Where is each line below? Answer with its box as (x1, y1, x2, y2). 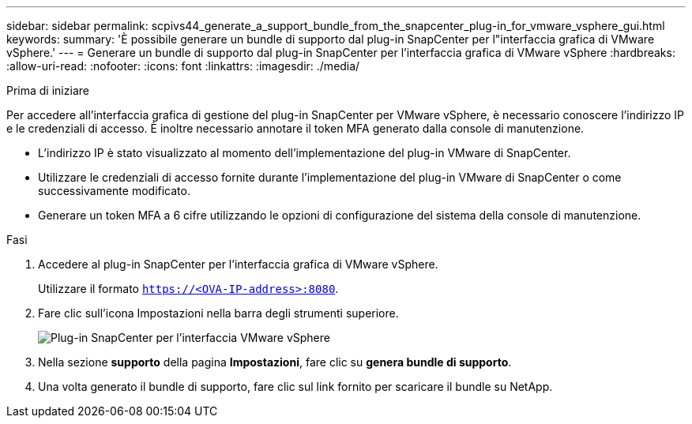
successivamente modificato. (38, 184, 190, 197)
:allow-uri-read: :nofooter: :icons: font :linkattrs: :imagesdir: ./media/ (6, 59, 360, 73)
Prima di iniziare (6, 84, 89, 97)
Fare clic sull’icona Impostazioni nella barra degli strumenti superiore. (38, 306, 399, 320)
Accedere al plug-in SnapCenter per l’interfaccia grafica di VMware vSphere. (38, 257, 438, 271)
